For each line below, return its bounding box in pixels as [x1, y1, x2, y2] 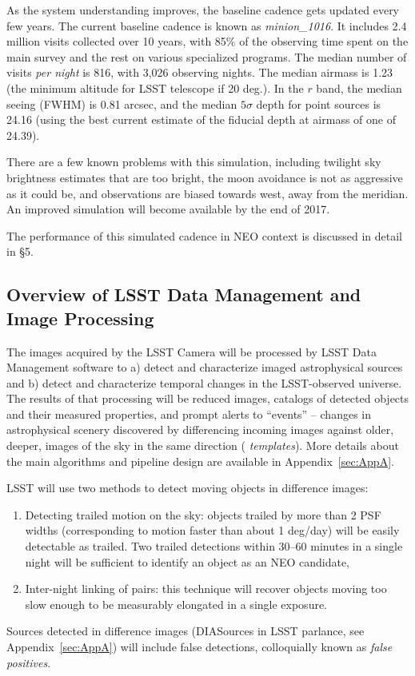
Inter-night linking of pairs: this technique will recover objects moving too [25, 580, 387, 597]
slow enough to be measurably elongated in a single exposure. [25, 595, 328, 612]
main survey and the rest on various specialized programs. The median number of [6, 48, 407, 65]
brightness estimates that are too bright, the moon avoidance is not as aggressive [6, 169, 403, 185]
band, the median [316, 79, 402, 96]
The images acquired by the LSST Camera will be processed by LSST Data [6, 343, 377, 360]
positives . [6, 654, 51, 670]
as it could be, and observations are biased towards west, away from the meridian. [6, 185, 409, 201]
